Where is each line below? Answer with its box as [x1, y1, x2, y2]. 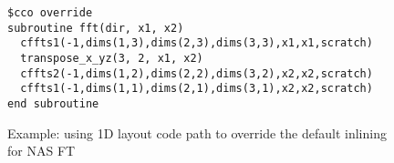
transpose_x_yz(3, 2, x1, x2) [20, 51, 203, 65]
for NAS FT [7, 141, 76, 160]
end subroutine [7, 97, 99, 110]
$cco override [7, 6, 93, 19]
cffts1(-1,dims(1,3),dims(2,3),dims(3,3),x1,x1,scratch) [20, 36, 373, 50]
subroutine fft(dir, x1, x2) [7, 21, 184, 35]
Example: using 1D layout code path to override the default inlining [7, 123, 387, 142]
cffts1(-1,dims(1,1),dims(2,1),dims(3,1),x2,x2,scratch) [20, 82, 373, 96]
